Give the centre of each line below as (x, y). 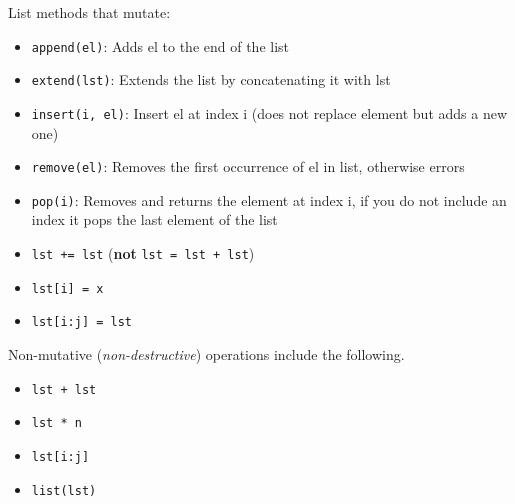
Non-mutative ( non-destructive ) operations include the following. (206, 354)
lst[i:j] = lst (82, 322)
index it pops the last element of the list (154, 219)
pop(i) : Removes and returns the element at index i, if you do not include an (269, 199)
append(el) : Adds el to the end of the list (160, 45)
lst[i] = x (67, 288)
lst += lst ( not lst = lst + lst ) (143, 253)
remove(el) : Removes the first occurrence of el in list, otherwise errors (248, 166)
